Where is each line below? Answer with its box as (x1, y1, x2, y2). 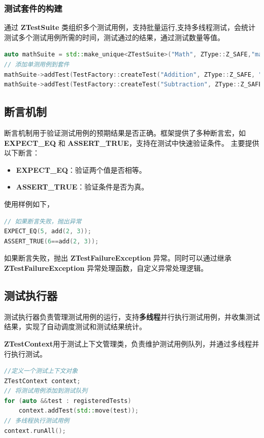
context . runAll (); (4, 427, 66, 434)
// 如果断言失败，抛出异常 (4, 217, 82, 225)
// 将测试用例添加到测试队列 (4, 387, 88, 395)
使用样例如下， (4, 198, 54, 209)
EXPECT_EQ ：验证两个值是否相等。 (16, 164, 146, 175)
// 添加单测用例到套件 (4, 61, 70, 68)
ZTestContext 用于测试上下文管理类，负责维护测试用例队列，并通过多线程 (4, 338, 252, 349)
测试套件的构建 (4, 2, 62, 14)
